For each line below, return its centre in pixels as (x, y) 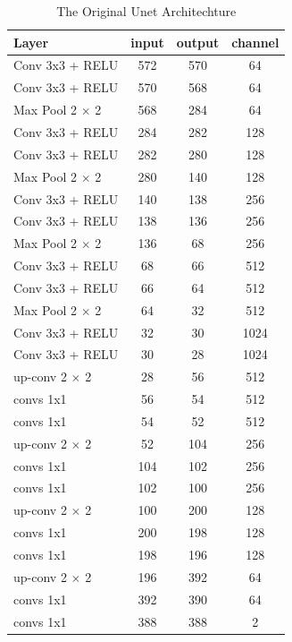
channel (255, 42)
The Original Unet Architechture (146, 11)
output (198, 42)
